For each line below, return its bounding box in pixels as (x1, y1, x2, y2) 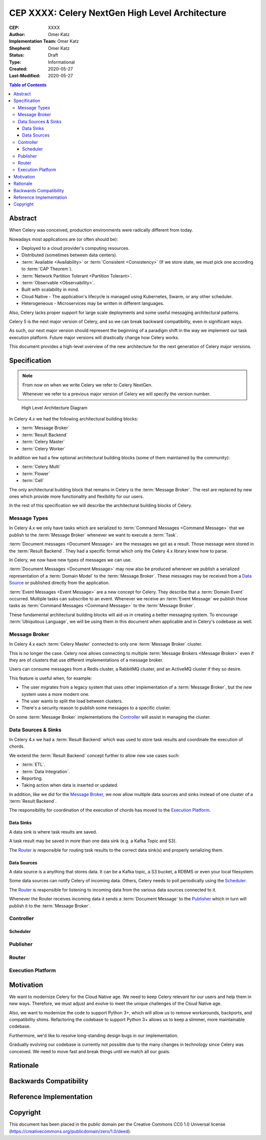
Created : (9, 66, 28, 71)
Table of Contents (9, 82, 47, 88)
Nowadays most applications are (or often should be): (9, 236, 118, 242)
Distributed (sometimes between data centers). (21, 252, 118, 258)
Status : (9, 52, 25, 58)
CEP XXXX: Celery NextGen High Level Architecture (9, 7, 227, 18)
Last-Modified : (9, 73, 40, 79)
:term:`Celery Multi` (21, 464, 61, 470)
